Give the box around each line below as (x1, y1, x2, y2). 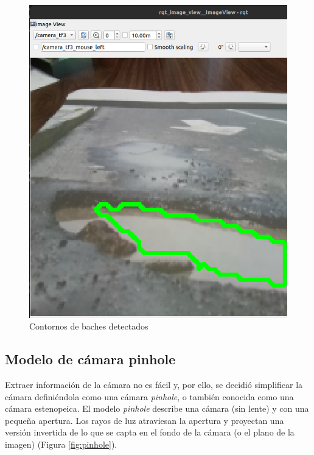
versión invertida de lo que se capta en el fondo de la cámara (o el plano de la (5, 426, 295, 439)
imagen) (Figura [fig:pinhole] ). (5, 438, 117, 451)
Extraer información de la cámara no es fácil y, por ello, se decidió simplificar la (5, 378, 303, 391)
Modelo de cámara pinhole (5, 350, 176, 369)
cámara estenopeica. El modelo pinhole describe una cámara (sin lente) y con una (5, 402, 309, 415)
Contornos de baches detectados (29, 320, 148, 333)
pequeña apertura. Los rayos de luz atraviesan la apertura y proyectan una (5, 414, 284, 426)
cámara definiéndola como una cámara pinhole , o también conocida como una (5, 390, 294, 403)
